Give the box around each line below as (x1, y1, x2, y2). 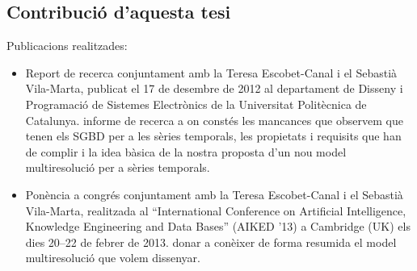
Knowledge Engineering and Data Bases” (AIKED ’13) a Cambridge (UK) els (25, 218, 411, 235)
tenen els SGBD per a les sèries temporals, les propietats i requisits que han (25, 127, 402, 144)
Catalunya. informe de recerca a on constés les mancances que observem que (25, 111, 403, 128)
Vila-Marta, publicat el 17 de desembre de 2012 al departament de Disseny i (25, 80, 403, 97)
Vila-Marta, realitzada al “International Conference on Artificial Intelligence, (25, 202, 406, 219)
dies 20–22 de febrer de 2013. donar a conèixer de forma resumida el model (25, 233, 397, 250)
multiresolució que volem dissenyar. (25, 249, 200, 266)
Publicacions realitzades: (6, 37, 128, 54)
